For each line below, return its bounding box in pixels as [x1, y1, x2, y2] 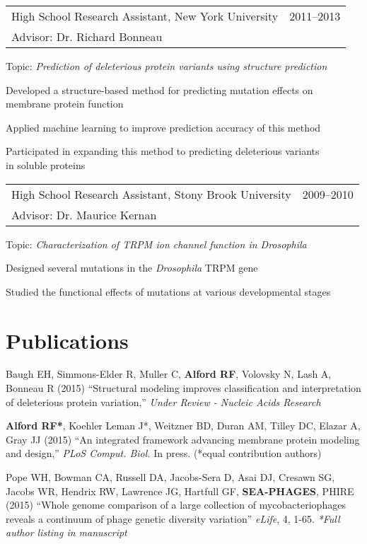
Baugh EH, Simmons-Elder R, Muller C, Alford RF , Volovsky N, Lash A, [6, 366, 332, 381]
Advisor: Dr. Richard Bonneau [11, 28, 163, 45]
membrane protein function [6, 96, 124, 111]
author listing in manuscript [6, 525, 127, 540]
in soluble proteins [6, 157, 86, 172]
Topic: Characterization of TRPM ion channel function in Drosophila [6, 236, 307, 251]
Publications [6, 325, 129, 354]
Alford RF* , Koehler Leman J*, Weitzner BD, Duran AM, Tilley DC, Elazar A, [6, 418, 361, 433]
